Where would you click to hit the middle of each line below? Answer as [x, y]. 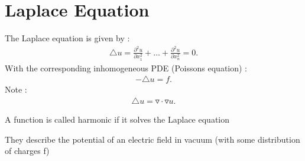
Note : [16, 89]
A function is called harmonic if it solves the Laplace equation [117, 119]
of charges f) [27, 151]
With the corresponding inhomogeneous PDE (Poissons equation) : [126, 68]
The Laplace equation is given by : [67, 38]
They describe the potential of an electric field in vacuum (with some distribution [152, 139]
